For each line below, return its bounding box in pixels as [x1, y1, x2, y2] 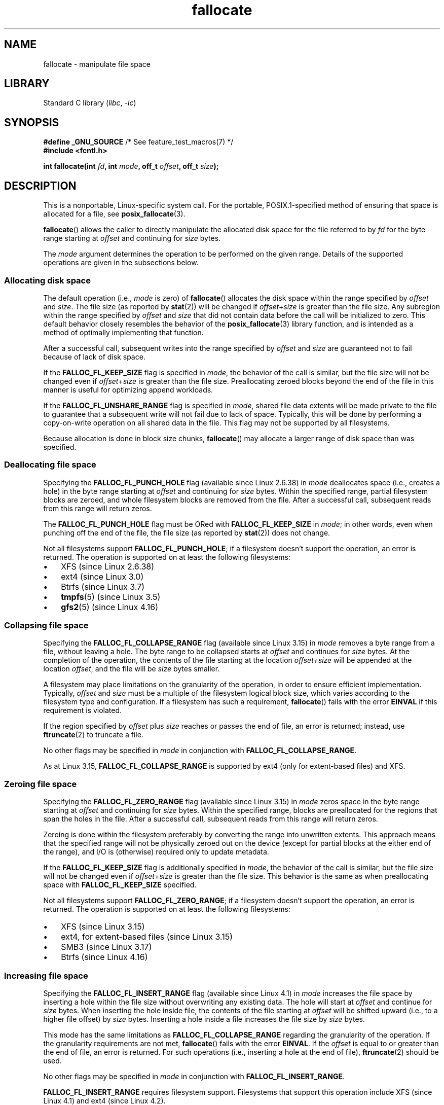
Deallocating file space [4, 459, 96, 470]
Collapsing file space [4, 620, 89, 630]
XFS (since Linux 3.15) [61, 921, 145, 932]
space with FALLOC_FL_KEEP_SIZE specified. [43, 880, 197, 889]
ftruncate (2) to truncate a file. [43, 730, 143, 739]
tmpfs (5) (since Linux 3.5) [61, 591, 161, 602]
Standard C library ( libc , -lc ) [43, 98, 136, 108]
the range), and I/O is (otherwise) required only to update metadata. [43, 847, 269, 857]
